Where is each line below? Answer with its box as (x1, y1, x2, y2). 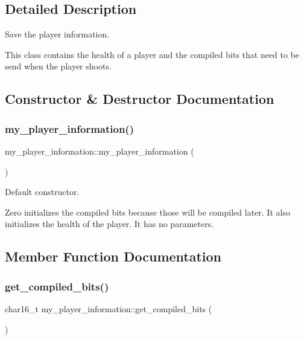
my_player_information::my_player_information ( (5, 144, 194, 157)
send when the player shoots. (5, 60, 112, 72)
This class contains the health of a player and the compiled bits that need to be (5, 48, 300, 60)
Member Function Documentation (5, 247, 222, 266)
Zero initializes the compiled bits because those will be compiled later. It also (5, 205, 290, 218)
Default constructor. (5, 185, 80, 198)
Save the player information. (5, 28, 110, 40)
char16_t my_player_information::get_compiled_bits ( (5, 302, 212, 315)
